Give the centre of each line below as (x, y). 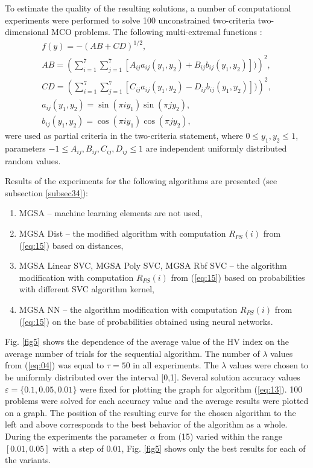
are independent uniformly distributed (216, 148)
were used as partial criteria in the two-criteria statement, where (124, 136)
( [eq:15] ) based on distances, (71, 245)
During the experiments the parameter (76, 436)
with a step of (78, 448)
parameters (25, 148)
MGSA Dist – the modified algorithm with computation (122, 233)
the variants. (28, 460)
